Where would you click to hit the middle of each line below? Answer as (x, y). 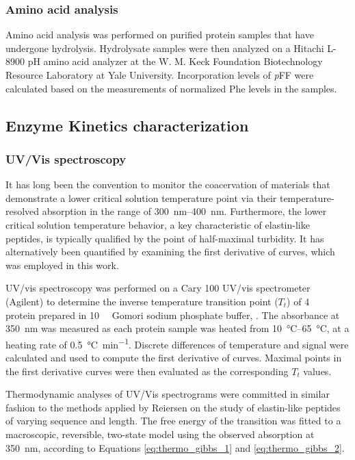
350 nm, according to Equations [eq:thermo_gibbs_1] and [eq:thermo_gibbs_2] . (175, 447)
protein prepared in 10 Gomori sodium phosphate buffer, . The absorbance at (173, 315)
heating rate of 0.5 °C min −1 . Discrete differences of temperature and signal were (177, 343)
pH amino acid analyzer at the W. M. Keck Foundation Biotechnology (175, 61)
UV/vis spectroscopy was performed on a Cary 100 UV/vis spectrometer (158, 288)
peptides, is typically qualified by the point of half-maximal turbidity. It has (165, 238)
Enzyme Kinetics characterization (127, 125)
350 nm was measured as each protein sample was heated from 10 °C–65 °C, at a (177, 328)
